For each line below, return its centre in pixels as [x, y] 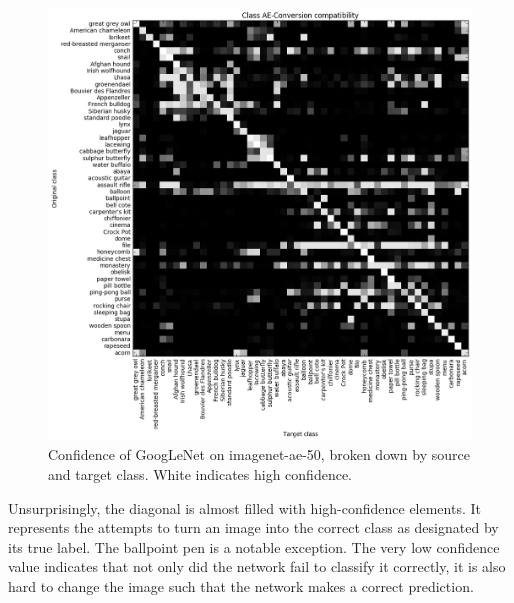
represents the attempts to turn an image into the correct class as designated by [253, 527]
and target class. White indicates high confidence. [200, 474]
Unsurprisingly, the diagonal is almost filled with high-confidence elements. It [244, 507]
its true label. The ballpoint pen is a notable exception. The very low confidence [254, 546]
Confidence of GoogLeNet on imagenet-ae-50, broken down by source [259, 454]
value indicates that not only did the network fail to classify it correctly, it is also [257, 566]
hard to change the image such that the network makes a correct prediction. [241, 586]
